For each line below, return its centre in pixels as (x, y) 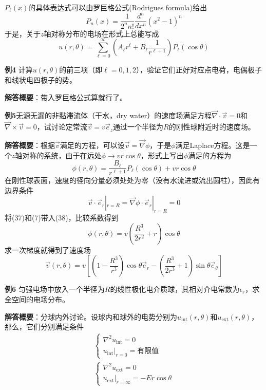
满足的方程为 (210, 155)
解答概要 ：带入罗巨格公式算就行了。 (66, 97)
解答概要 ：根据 (30, 145)
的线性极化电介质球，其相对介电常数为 (175, 289)
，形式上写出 (162, 155)
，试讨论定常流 (62, 127)
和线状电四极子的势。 (41, 80)
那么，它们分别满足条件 (44, 327)
